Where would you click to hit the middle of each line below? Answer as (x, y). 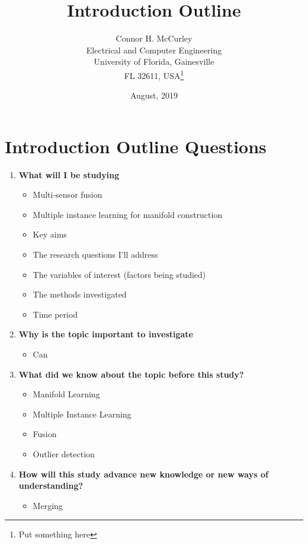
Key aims (50, 234)
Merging (48, 505)
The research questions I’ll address (95, 254)
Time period (55, 314)
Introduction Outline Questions (136, 146)
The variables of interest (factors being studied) (119, 274)
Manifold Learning (66, 394)
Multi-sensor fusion (68, 194)
